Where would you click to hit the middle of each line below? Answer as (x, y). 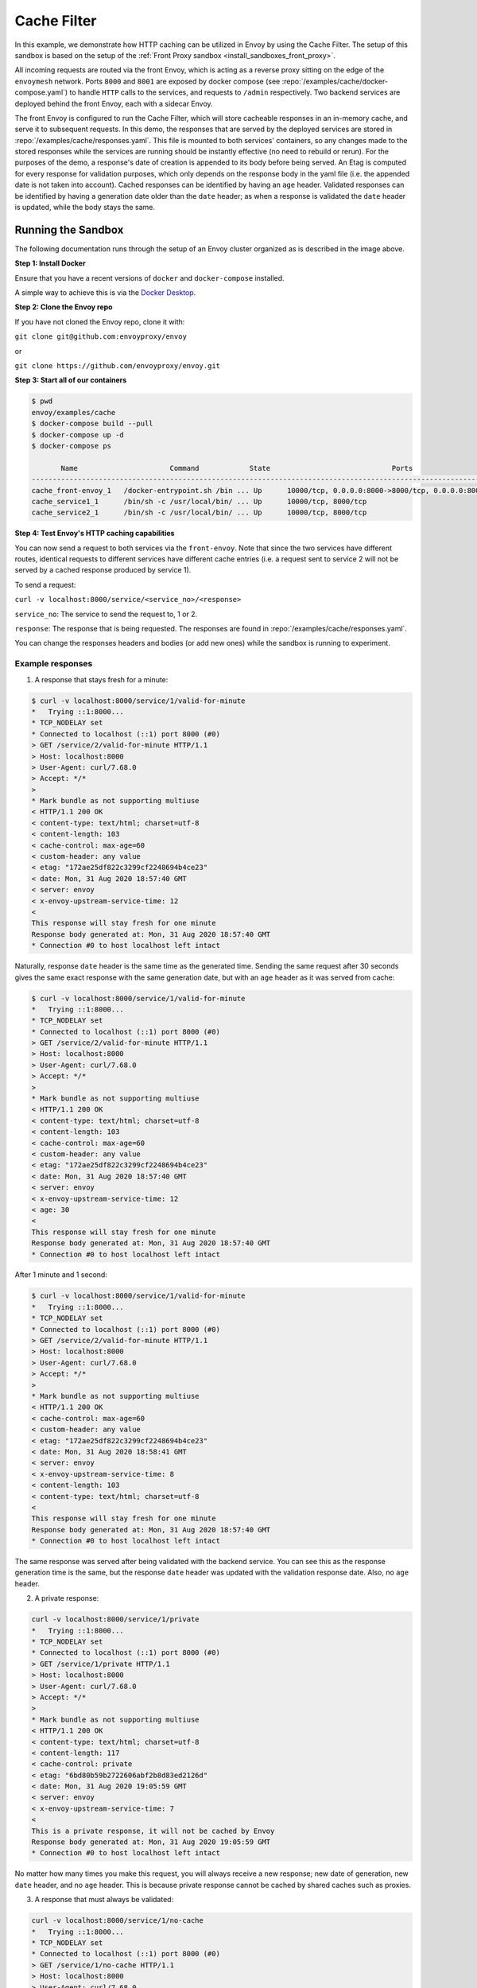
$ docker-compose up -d (78, 435)
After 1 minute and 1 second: (61, 1275)
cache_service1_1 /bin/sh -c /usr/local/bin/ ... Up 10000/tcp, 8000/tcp (199, 501)
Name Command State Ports (237, 468)
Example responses (54, 664)
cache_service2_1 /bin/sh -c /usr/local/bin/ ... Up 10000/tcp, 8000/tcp (199, 513)
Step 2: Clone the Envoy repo (64, 307)
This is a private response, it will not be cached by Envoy (153, 1831)
